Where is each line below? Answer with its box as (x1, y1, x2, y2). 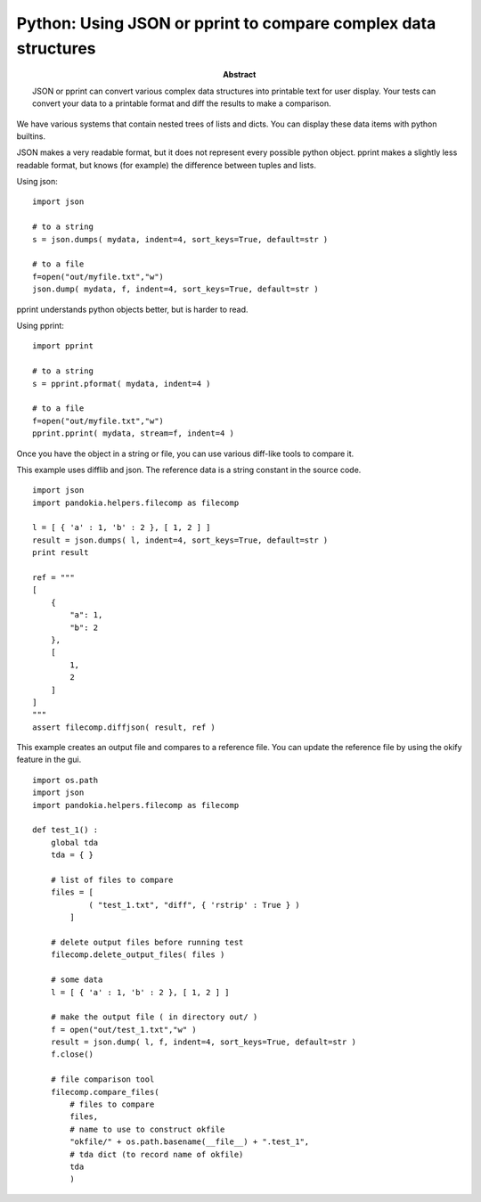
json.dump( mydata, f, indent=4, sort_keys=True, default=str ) (32, 284, 320, 294)
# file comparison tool (50, 1075, 155, 1084)
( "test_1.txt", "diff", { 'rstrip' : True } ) (88, 900, 300, 910)
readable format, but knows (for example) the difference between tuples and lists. (16, 159, 316, 170)
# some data (50, 975, 103, 985)
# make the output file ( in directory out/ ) (50, 1012, 258, 1022)
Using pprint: (16, 320, 64, 331)
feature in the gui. (16, 754, 82, 765)
